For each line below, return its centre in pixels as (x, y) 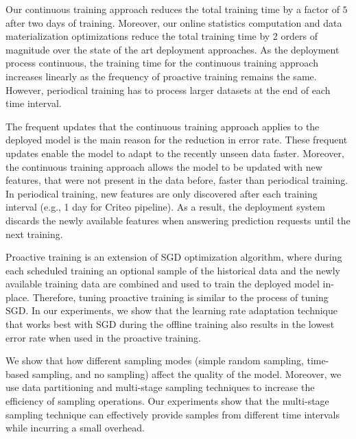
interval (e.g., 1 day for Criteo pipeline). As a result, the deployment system (165, 207)
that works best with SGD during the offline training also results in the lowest (170, 324)
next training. (34, 234)
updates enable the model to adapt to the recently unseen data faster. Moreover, (175, 153)
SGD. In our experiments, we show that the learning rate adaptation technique (172, 310)
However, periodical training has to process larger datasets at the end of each (168, 90)
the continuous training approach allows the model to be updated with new (164, 166)
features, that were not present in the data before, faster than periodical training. (177, 180)
